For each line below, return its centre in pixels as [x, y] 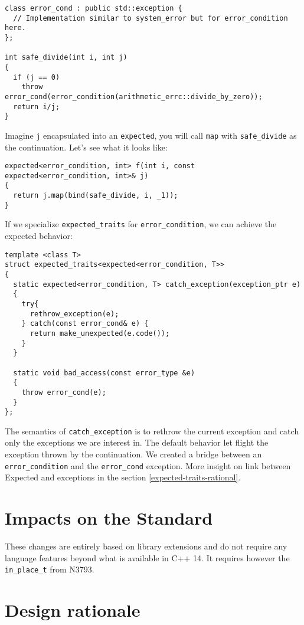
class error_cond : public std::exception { [94, 8]
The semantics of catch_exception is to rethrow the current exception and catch [152, 431]
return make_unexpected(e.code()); [100, 333]
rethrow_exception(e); [74, 314]
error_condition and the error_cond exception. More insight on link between [148, 465]
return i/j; [37, 107]
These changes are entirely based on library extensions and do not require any [146, 546]
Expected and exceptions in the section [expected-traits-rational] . [123, 477]
